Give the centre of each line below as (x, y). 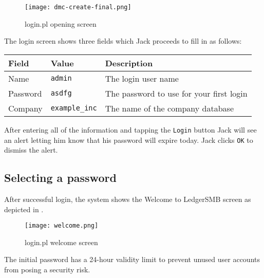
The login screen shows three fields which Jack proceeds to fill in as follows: (123, 41)
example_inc (74, 108)
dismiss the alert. (31, 150)
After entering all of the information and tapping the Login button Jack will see (130, 129)
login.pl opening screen (61, 23)
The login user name (142, 78)
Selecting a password (60, 178)
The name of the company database (169, 108)
